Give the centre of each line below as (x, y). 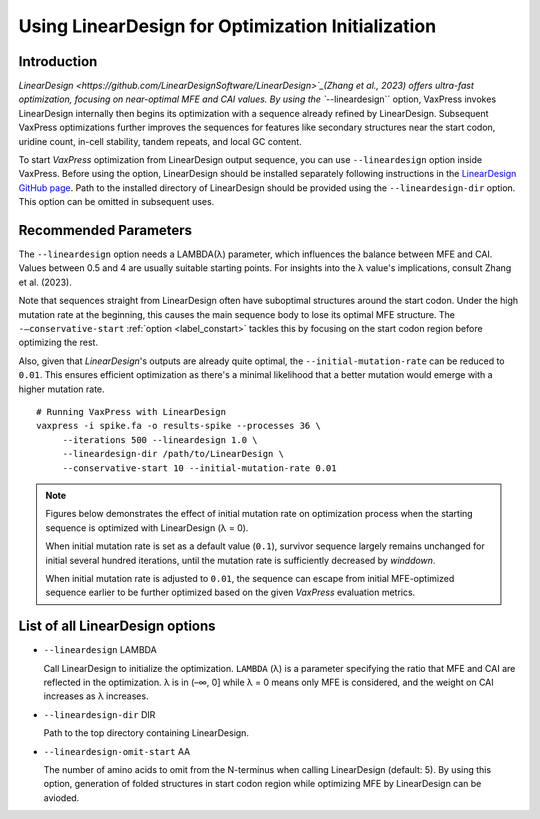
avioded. (61, 797)
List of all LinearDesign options (117, 626)
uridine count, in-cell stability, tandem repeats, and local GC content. (160, 141)
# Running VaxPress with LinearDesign (131, 411)
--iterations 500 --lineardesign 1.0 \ (160, 439)
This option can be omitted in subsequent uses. (116, 202)
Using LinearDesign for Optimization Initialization (227, 26)
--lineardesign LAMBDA (100, 650)
